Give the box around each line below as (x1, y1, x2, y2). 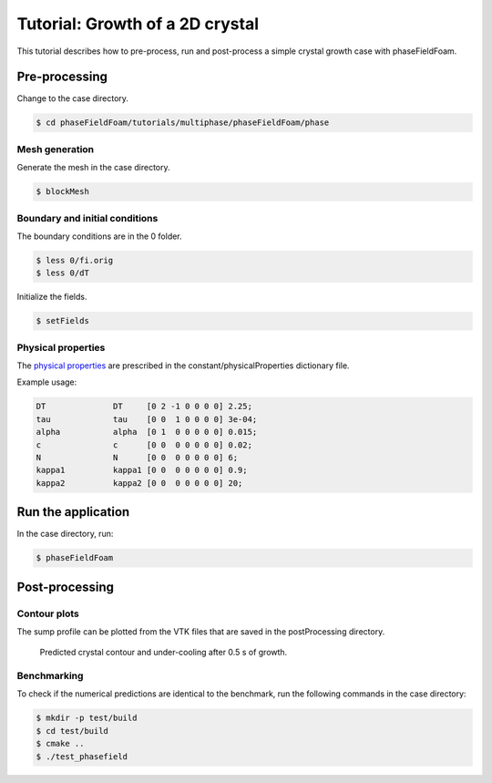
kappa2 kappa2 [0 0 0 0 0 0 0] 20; (36, 478, 243, 488)
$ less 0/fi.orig (36, 255, 114, 265)
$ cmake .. (36, 738, 85, 749)
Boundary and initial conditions (16, 211, 159, 224)
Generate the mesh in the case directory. (16, 162, 170, 173)
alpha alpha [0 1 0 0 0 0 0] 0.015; (36, 427, 258, 438)
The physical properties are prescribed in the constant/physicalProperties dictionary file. (16, 360, 350, 371)
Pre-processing (16, 69, 108, 85)
